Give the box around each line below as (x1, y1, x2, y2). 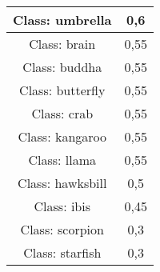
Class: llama (28, 150, 97, 169)
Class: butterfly (19, 81, 106, 99)
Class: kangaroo (18, 127, 106, 146)
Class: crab (31, 104, 94, 122)
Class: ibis (34, 197, 91, 215)
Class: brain (29, 34, 96, 53)
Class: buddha (22, 58, 102, 76)
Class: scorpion (20, 220, 104, 238)
